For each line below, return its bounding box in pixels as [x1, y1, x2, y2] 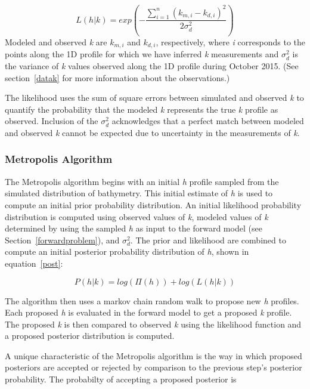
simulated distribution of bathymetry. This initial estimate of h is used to [5, 187, 273, 199]
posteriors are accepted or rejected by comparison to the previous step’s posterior [5, 361, 302, 373]
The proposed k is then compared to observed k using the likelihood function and [5, 317, 302, 330]
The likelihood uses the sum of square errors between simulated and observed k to [5, 91, 304, 104]
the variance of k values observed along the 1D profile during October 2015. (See [5, 59, 299, 72]
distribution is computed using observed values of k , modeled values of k [5, 210, 268, 223]
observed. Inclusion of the [5, 115, 98, 127]
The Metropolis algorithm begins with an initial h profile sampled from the [5, 175, 279, 187]
